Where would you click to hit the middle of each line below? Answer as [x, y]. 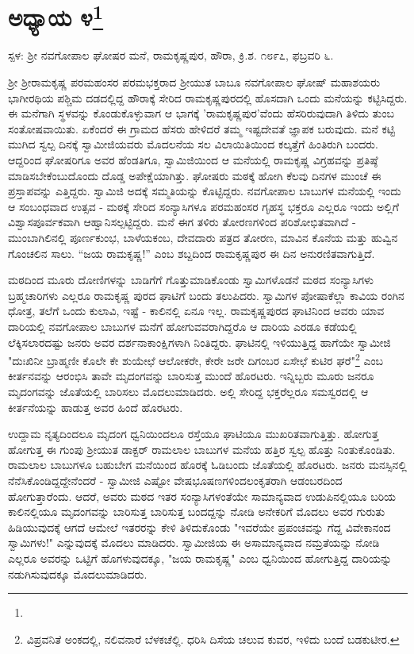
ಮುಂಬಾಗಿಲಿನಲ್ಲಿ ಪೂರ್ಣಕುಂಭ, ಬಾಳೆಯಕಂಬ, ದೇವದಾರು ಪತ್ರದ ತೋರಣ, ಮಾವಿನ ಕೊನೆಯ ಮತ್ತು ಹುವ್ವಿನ [203, 237]
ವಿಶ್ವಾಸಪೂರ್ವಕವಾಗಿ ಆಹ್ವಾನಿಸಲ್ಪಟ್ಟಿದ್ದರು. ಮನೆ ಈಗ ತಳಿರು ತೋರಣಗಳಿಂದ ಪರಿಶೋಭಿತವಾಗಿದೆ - [182, 222]
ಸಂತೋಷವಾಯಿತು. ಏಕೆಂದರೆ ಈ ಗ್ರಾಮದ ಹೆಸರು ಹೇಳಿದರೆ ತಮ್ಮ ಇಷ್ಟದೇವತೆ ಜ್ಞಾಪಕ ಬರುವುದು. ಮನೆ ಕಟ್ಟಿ [202, 128]
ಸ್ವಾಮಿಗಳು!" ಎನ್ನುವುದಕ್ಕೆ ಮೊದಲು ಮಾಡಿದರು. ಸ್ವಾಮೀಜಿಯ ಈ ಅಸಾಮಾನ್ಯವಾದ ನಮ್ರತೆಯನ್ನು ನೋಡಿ [194, 542]
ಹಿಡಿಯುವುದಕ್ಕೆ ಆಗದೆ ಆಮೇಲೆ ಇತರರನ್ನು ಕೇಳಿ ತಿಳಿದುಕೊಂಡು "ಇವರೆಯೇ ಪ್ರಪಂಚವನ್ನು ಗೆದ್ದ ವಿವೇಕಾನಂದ [199, 527]
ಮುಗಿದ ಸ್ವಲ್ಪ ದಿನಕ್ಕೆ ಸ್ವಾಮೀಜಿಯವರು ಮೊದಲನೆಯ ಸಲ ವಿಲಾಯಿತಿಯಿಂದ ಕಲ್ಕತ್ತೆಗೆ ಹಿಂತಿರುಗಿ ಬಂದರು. [193, 144]
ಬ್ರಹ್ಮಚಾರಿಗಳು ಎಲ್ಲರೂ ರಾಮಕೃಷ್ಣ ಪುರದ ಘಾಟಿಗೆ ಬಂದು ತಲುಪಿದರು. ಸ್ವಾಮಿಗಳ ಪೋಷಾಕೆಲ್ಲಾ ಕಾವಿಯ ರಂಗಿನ [206, 295]
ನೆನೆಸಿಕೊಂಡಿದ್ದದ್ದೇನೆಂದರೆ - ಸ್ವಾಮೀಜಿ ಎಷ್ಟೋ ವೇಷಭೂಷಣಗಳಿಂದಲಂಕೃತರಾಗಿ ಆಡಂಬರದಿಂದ [175, 480]
